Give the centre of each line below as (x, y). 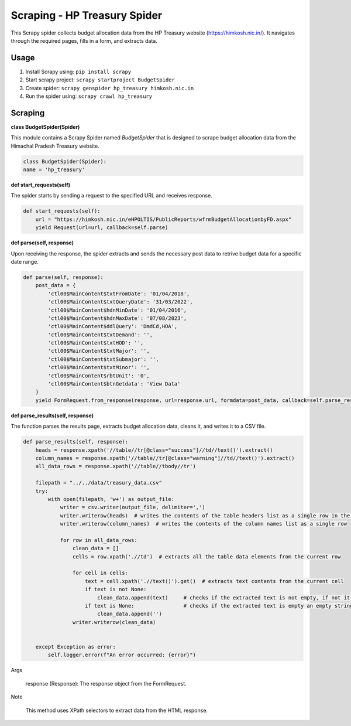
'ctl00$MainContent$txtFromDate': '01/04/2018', (119, 294)
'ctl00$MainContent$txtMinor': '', (99, 367)
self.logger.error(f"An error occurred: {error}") (122, 655)
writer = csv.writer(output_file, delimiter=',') (133, 507)
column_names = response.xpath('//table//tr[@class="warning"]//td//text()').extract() (165, 458)
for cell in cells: (100, 573)
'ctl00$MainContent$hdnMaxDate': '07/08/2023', (117, 318)
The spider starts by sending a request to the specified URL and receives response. (112, 196)
